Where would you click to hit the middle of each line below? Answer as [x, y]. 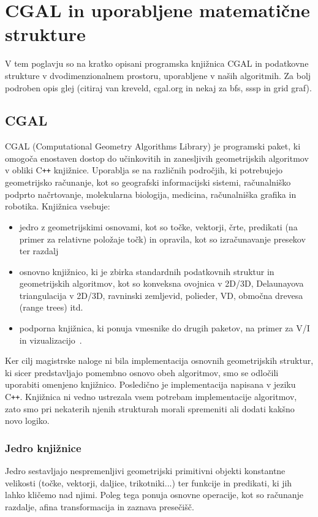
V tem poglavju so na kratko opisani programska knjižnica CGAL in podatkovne [157, 63]
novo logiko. [27, 421]
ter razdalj [39, 251]
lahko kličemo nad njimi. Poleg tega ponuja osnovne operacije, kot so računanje [154, 495]
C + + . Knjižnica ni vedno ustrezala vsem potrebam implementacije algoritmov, [151, 397]
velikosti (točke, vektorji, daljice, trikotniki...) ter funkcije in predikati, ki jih [149, 482]
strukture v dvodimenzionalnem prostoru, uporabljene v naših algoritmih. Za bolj [158, 75]
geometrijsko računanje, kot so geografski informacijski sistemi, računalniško [148, 182]
